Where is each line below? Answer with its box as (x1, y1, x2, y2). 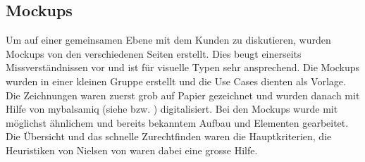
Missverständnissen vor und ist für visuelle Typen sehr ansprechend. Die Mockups (6, 60, 360, 75)
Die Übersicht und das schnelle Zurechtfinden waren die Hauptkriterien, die (6, 129, 332, 144)
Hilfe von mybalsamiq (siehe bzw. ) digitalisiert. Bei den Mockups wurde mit (6, 101, 338, 116)
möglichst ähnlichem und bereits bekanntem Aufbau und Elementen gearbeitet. (6, 115, 349, 130)
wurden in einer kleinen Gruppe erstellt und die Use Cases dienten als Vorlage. (6, 73, 346, 88)
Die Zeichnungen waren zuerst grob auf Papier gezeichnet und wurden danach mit (6, 87, 360, 102)
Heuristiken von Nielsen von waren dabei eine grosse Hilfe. (6, 142, 258, 157)
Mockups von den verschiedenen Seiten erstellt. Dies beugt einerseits (6, 46, 302, 61)
